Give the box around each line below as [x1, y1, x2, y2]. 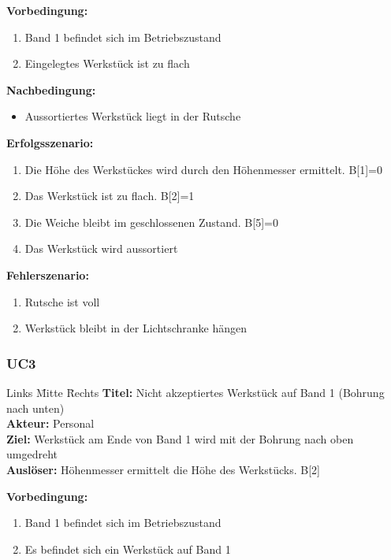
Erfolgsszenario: [6, 134, 94, 150]
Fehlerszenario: [6, 266, 89, 283]
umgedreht [6, 446, 58, 462]
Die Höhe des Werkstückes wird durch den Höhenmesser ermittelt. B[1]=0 [24, 161, 383, 177]
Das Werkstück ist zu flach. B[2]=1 [24, 187, 195, 204]
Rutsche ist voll [24, 293, 100, 310]
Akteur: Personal [6, 415, 95, 432]
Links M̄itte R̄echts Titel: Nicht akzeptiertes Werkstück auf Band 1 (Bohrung [6, 384, 385, 400]
